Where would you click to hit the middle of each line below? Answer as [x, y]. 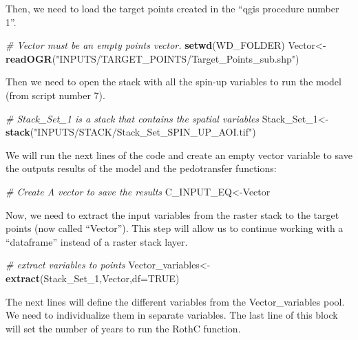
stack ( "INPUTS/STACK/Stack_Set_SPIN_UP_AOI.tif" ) [131, 132]
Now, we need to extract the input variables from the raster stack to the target [172, 214]
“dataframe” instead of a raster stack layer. [97, 241]
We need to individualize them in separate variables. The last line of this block [172, 315]
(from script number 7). [55, 95]
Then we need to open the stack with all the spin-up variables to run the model [173, 82]
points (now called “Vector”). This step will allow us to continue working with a [175, 228]
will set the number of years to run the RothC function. [123, 328]
